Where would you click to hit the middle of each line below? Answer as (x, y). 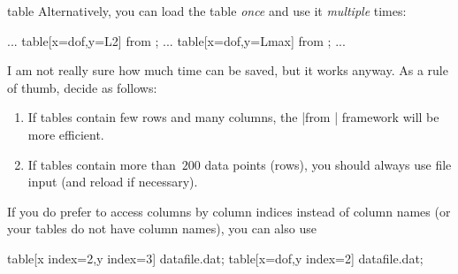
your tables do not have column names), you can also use (162, 228)
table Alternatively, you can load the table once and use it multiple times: (207, 11)
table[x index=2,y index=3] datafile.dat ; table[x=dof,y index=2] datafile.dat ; (215, 258)
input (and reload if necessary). (113, 182)
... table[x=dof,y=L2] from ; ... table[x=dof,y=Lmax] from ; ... (176, 40)
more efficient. (66, 134)
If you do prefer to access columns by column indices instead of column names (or (229, 211)
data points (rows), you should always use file (328, 164)
